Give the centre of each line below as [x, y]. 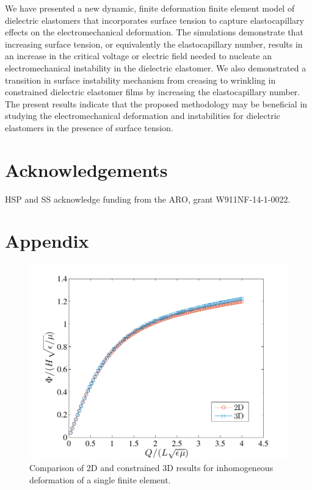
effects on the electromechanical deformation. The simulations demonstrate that [154, 32]
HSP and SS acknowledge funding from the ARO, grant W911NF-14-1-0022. [148, 199]
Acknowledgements [86, 169]
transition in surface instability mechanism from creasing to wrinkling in [140, 80]
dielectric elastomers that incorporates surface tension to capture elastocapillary [154, 20]
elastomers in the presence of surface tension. [89, 127]
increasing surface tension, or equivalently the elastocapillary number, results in [154, 44]
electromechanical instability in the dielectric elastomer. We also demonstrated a [156, 67]
